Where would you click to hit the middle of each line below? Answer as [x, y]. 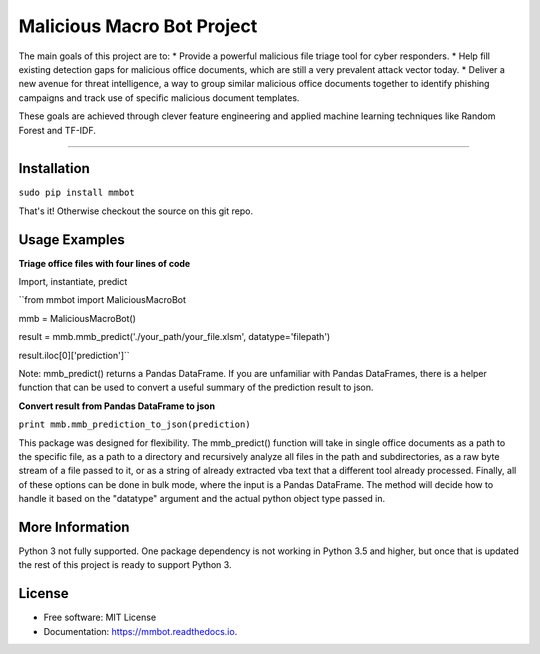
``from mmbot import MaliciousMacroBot [102, 300]
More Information [74, 526]
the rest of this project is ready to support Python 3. [125, 565]
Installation [54, 168]
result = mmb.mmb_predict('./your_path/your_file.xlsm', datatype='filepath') [174, 337]
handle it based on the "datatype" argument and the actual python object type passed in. [202, 499]
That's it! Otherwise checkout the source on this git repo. [136, 211]
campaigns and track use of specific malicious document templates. [159, 97]
